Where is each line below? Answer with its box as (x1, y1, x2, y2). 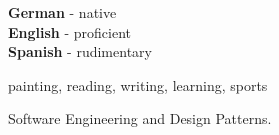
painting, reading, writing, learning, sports (8, 74, 268, 95)
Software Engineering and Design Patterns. (8, 108, 272, 129)
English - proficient (8, 21, 132, 42)
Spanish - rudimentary (8, 41, 152, 62)
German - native (8, 2, 117, 22)
